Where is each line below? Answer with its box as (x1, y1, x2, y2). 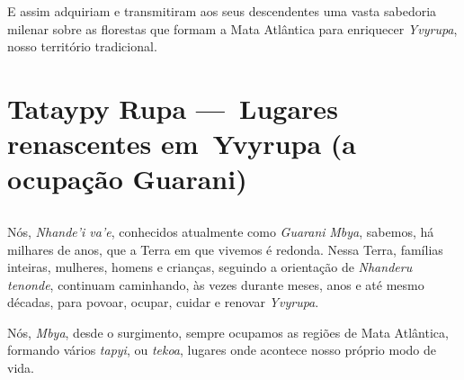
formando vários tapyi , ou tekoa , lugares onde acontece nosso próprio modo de (7, 340, 437, 359)
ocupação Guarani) (7, 160, 247, 197)
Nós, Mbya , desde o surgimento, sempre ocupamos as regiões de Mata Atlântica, (7, 322, 449, 341)
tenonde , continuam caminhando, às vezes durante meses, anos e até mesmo (7, 275, 424, 294)
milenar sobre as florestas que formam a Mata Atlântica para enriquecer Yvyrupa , (7, 19, 458, 38)
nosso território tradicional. (7, 37, 157, 56)
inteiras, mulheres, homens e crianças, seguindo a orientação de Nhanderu (7, 258, 413, 276)
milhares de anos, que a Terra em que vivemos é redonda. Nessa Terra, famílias (7, 240, 443, 258)
